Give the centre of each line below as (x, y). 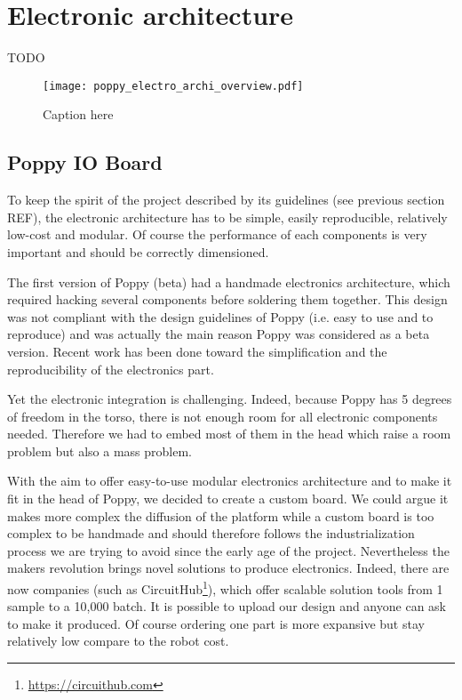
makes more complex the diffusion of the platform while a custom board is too (221, 515)
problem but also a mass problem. (100, 451)
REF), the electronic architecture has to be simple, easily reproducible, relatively (227, 217)
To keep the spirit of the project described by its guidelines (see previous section (226, 200)
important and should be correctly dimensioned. (138, 251)
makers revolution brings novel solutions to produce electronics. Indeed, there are (228, 568)
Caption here (78, 114)
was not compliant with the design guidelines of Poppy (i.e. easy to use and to (220, 316)
